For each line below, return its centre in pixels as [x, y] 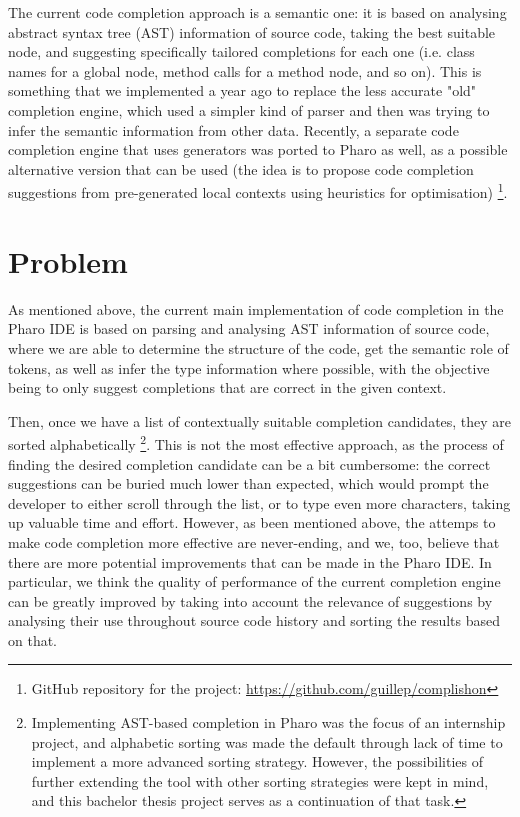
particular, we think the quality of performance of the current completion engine [254, 581]
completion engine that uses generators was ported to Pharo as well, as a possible [258, 149]
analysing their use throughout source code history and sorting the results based [254, 620]
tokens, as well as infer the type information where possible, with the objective [249, 367]
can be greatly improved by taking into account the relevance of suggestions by [250, 600]
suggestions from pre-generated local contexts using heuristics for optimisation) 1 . [258, 190]
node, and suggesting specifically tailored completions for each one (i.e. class [241, 51]
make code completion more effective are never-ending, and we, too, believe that [254, 541]
